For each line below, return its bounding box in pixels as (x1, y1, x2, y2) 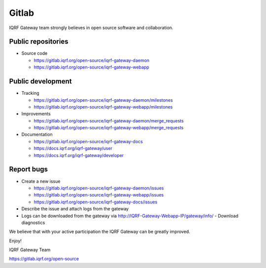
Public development (9, 77, 72, 86)
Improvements (21, 111, 51, 117)
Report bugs (9, 165, 48, 174)
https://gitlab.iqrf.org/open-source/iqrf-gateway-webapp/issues (33, 192, 164, 198)
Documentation (21, 131, 53, 138)
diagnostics (21, 220, 45, 226)
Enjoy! (9, 237, 22, 244)
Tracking (21, 90, 39, 96)
